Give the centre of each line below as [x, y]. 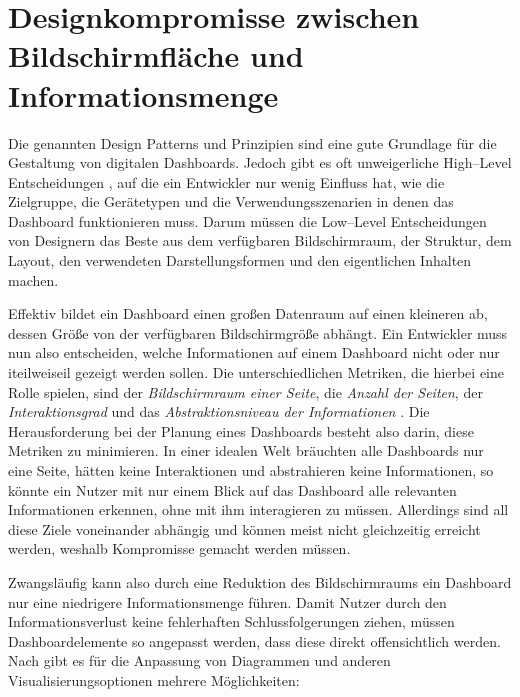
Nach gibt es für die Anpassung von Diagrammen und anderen [199, 660]
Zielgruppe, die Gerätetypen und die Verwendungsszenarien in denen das [231, 201]
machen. [33, 279]
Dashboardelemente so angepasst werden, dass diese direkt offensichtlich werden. [254, 640]
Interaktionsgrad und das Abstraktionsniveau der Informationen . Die [219, 411]
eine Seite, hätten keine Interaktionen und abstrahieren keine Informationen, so [251, 470]
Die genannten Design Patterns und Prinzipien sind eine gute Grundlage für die [252, 142]
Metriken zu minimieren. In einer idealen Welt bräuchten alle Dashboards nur [246, 450]
